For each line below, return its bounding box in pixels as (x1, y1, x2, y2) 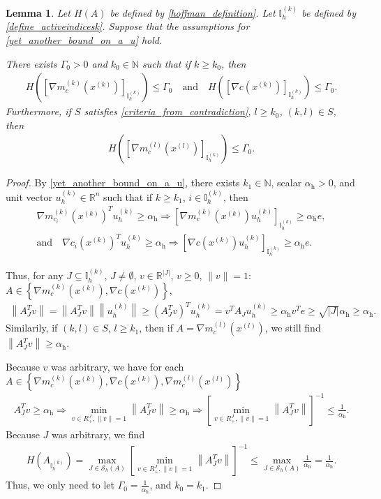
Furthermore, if (6, 104, 71, 119)
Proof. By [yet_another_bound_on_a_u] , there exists (6, 175, 240, 190)
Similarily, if (6, 320, 58, 335)
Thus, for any (6, 268, 63, 283)
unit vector (6, 189, 52, 204)
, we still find (264, 320, 321, 335)
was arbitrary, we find (51, 426, 145, 441)
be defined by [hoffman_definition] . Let (110, 5, 276, 20)
